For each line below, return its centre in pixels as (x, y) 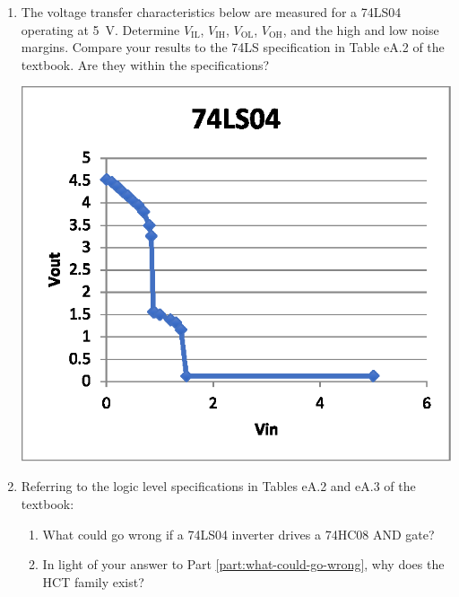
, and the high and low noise (361, 29)
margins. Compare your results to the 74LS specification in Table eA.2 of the (233, 47)
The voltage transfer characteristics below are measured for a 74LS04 (211, 12)
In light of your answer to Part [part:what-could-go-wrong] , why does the (243, 564)
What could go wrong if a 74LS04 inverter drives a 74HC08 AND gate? (238, 534)
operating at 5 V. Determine (100, 29)
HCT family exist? (93, 581)
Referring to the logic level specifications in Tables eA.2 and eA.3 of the (218, 486)
